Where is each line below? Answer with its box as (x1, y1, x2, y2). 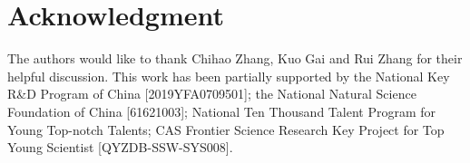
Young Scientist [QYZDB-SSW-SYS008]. (7, 138, 233, 157)
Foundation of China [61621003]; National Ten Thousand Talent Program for (7, 101, 436, 120)
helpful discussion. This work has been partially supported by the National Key (7, 66, 450, 85)
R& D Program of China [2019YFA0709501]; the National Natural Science (7, 84, 416, 103)
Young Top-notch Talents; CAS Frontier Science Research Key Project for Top (7, 120, 445, 139)
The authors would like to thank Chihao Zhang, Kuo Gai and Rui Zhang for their (7, 49, 463, 68)
